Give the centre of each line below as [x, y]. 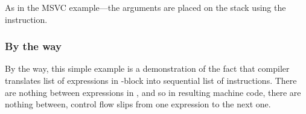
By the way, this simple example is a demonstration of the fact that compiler [147, 68]
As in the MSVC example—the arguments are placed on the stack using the [145, 7]
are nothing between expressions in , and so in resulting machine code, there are [153, 92]
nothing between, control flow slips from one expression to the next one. [138, 104]
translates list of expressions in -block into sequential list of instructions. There [151, 80]
